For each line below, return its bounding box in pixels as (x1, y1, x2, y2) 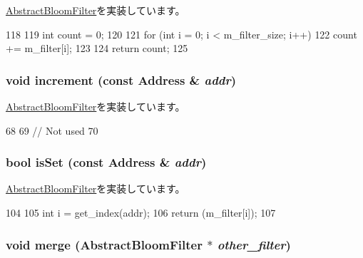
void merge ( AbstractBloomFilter (6, 235, 203, 253)
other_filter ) (217, 235, 291, 253)
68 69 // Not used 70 (6, 123, 98, 138)
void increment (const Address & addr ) (6, 71, 237, 88)
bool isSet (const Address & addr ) (6, 153, 207, 171)
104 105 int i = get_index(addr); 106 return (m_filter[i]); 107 (6, 205, 276, 220)
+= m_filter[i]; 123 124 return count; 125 (6, 41, 188, 56)
